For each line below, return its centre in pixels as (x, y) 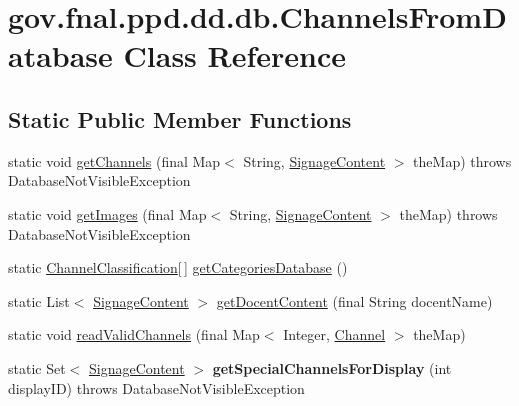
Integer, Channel (334, 334)
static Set (37, 367)
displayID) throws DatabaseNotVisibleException (156, 387)
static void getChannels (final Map (114, 160)
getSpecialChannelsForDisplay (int (332, 367)
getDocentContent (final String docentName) (354, 300)
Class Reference (235, 55)
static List (39, 300)
